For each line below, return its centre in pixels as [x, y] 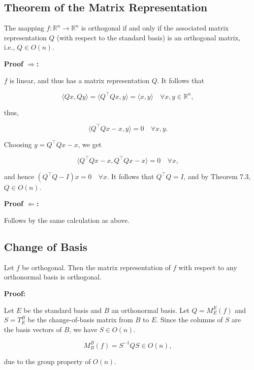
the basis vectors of [33, 329]
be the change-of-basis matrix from [80, 320]
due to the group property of [47, 361]
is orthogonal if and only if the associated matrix [155, 28]
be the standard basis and [63, 310]
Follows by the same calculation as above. [67, 220]
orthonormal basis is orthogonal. [53, 277]
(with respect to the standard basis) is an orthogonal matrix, [149, 37]
